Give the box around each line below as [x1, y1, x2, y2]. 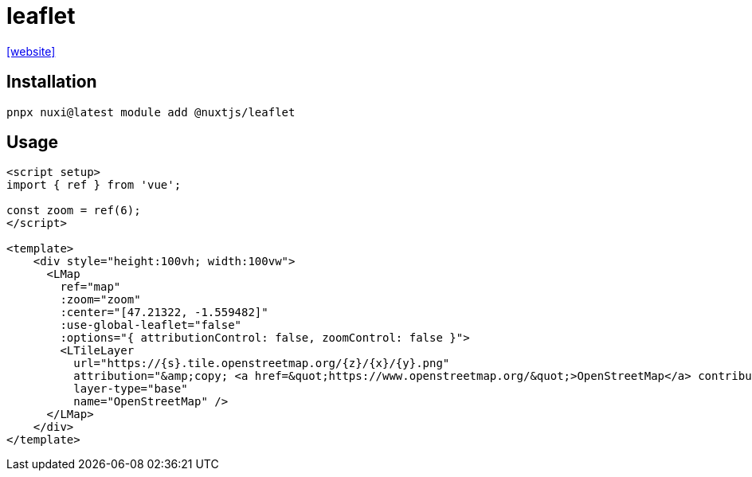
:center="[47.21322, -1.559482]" [60, 306, 268, 319]
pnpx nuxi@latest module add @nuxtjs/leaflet [6, 105, 296, 119]
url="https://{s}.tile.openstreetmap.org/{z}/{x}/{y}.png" [73, 357, 450, 370]
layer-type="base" [73, 382, 188, 396]
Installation [6, 72, 97, 92]
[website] [6, 44, 56, 58]
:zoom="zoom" [60, 293, 141, 307]
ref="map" [60, 280, 121, 294]
